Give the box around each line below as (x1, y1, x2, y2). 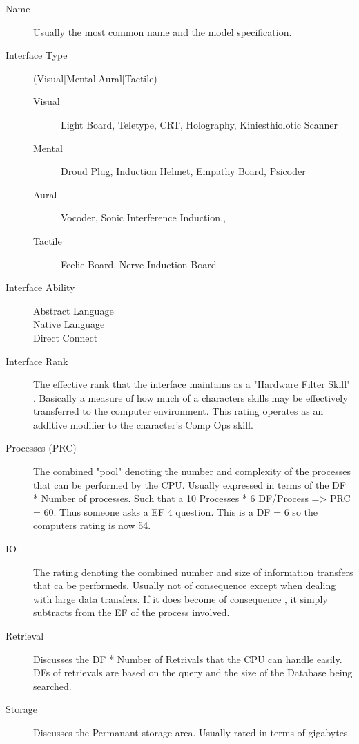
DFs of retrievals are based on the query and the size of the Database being (33, 665, 353, 680)
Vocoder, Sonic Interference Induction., (61, 210, 226, 225)
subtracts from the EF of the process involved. (33, 605, 230, 620)
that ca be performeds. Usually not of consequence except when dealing (33, 578, 336, 593)
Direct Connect (33, 330, 98, 344)
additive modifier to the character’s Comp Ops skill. (33, 417, 253, 431)
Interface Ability (6, 280, 75, 295)
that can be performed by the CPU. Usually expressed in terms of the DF (33, 477, 346, 492)
